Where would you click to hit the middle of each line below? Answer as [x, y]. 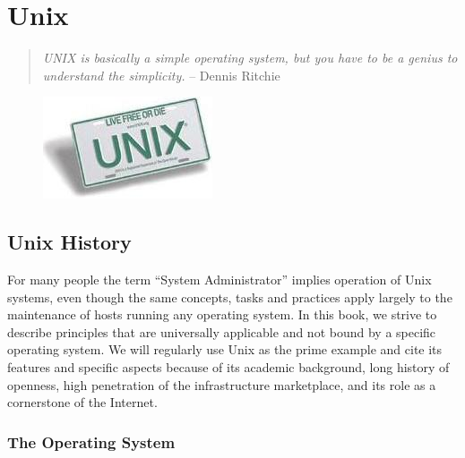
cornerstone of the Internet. [82, 402]
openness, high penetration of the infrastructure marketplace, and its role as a [222, 384]
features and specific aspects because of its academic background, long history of [228, 367]
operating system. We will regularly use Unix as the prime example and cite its [225, 349]
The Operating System [91, 441]
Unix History [69, 242]
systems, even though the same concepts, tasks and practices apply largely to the [230, 297]
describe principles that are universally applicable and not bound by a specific [222, 331]
